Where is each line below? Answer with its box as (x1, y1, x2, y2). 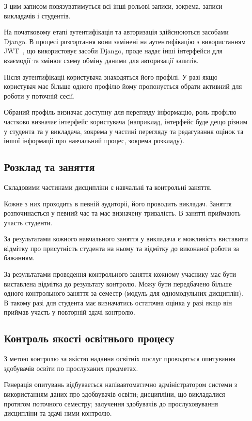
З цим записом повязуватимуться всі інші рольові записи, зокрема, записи (4, 1, 222, 11)
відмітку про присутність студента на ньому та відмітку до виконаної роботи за (4, 243, 239, 253)
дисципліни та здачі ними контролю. (4, 408, 112, 418)
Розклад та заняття (4, 159, 95, 174)
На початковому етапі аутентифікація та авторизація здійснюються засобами (4, 27, 229, 37)
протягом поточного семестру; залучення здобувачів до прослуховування (4, 398, 218, 408)
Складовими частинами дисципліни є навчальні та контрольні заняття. (4, 182, 212, 192)
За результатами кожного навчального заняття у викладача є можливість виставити (4, 234, 248, 244)
